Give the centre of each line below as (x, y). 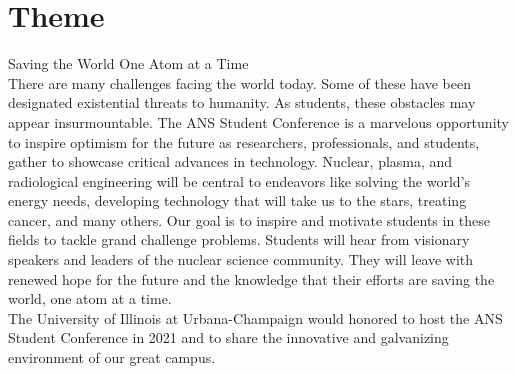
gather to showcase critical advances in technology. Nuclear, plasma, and (230, 161)
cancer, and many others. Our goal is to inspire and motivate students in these (249, 219)
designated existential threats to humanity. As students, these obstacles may (242, 102)
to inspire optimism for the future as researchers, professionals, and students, (244, 141)
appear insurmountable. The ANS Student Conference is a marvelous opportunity (258, 121)
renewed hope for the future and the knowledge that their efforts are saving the (251, 278)
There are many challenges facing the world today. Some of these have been (240, 82)
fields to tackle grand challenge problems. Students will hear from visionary (239, 239)
